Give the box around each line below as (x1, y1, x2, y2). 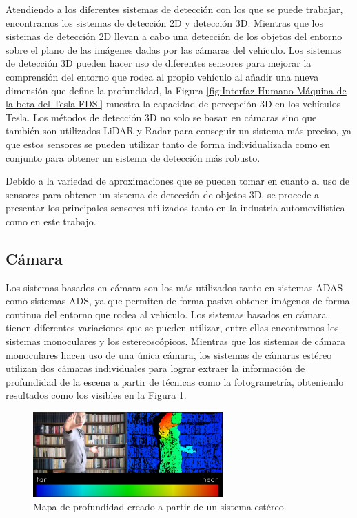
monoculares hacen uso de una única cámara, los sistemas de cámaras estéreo (6, 347, 332, 362)
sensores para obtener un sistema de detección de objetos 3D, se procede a (6, 187, 320, 201)
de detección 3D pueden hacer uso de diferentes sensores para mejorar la (6, 56, 312, 70)
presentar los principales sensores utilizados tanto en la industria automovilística (6, 200, 345, 215)
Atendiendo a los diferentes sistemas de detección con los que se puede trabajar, (6, 2, 343, 16)
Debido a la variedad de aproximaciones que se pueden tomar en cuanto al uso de (6, 174, 350, 188)
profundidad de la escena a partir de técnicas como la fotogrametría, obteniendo (6, 374, 344, 388)
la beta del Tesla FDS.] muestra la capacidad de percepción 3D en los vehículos (6, 96, 341, 111)
